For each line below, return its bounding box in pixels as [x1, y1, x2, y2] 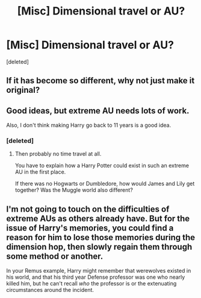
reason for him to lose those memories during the [6, 232, 196, 243]
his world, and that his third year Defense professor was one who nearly [6, 273, 185, 281]
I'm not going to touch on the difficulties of [6, 204, 170, 214]
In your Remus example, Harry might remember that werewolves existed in [6, 267, 191, 274]
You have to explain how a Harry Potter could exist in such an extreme [14, 162, 190, 170]
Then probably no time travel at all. [14, 150, 102, 157]
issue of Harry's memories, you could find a [6, 223, 174, 233]
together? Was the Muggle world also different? [14, 186, 134, 194]
